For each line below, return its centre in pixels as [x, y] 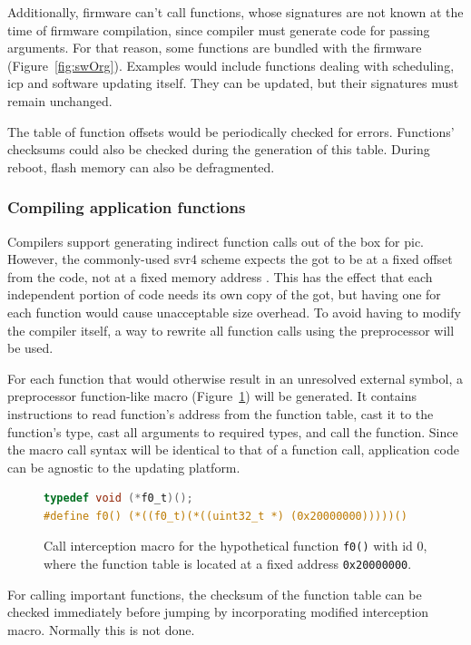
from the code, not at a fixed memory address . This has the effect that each [220, 276]
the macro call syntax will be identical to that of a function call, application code [233, 450]
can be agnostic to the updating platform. [124, 467]
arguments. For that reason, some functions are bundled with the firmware [215, 48]
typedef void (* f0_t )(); [118, 498]
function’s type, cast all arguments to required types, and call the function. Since [233, 431]
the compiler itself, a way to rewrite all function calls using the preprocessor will [231, 330]
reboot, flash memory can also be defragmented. [141, 166]
